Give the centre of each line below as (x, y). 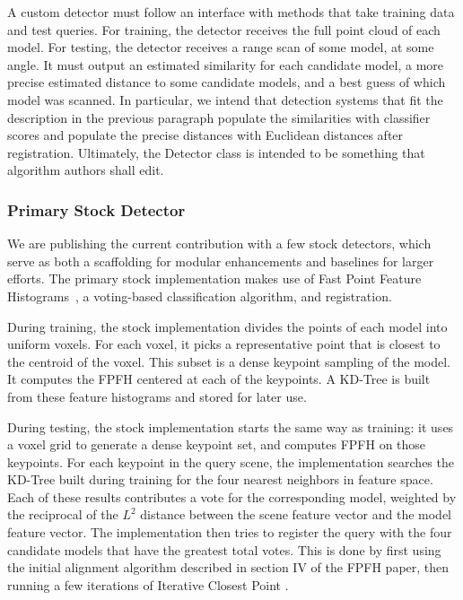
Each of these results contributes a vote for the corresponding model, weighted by (232, 496)
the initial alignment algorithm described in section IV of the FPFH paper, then (228, 567)
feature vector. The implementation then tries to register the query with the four (230, 532)
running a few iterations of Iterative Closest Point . (148, 584)
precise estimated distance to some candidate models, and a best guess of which (227, 82)
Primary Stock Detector (96, 209)
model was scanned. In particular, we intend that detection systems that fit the (225, 99)
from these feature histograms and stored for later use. (157, 396)
